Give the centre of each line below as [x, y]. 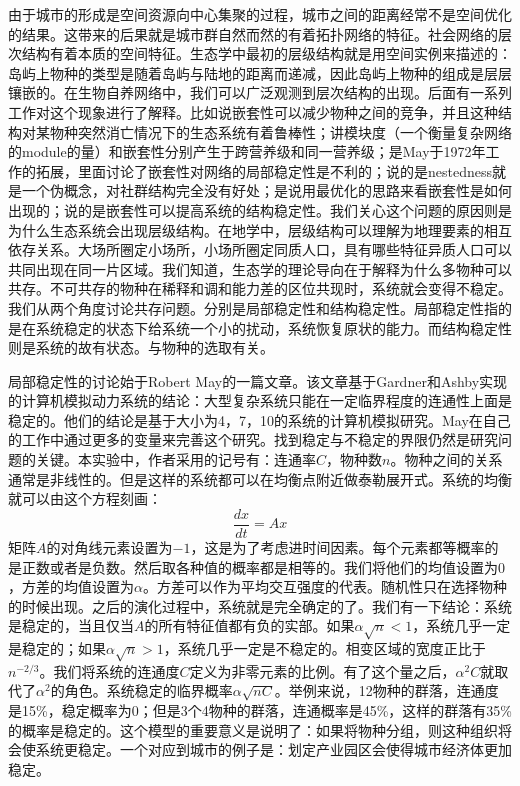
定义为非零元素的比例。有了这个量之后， [322, 670]
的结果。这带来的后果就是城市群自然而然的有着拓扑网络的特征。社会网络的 [253, 33]
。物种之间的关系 [446, 459]
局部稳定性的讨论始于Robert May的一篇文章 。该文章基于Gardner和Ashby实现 [258, 380]
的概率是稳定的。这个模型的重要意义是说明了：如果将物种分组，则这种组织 [253, 729]
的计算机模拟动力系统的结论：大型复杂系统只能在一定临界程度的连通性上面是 [260, 400]
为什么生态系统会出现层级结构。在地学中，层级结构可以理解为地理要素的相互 [260, 229]
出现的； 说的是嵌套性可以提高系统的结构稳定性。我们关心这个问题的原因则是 [260, 209]
